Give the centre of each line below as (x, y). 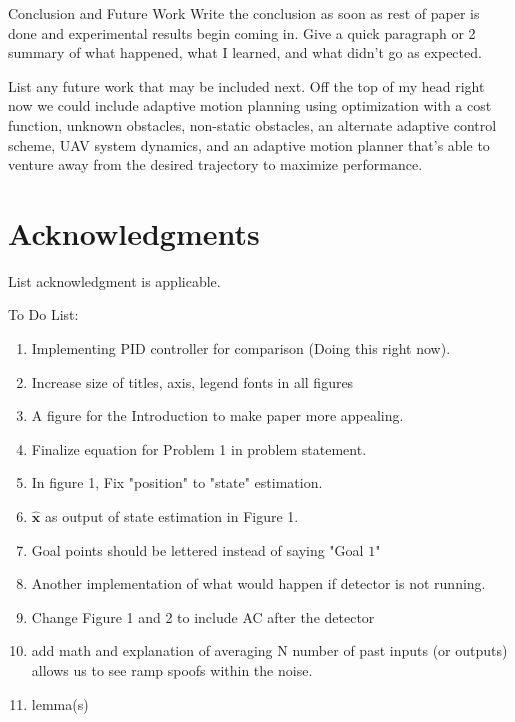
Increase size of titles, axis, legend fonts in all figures (192, 381)
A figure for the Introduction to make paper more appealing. (217, 415)
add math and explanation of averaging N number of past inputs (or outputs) (269, 650)
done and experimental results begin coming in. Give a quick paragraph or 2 (242, 32)
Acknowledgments (134, 232)
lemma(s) (60, 703)
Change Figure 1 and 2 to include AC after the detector (203, 616)
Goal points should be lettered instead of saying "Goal (197, 549)
